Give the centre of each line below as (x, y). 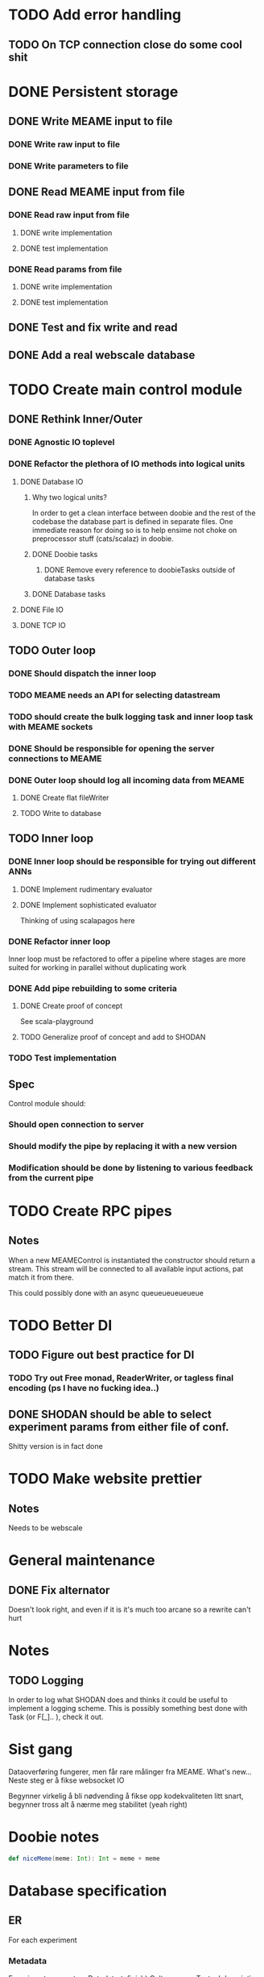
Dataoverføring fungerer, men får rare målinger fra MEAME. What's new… (130, 1771)
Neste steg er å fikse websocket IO (66, 1780)
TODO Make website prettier (105, 1479)
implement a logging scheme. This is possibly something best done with (128, 1709)
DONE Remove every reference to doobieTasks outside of (140, 569)
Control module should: (47, 1103)
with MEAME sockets (51, 726)
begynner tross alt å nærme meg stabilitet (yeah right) (98, 1804)
